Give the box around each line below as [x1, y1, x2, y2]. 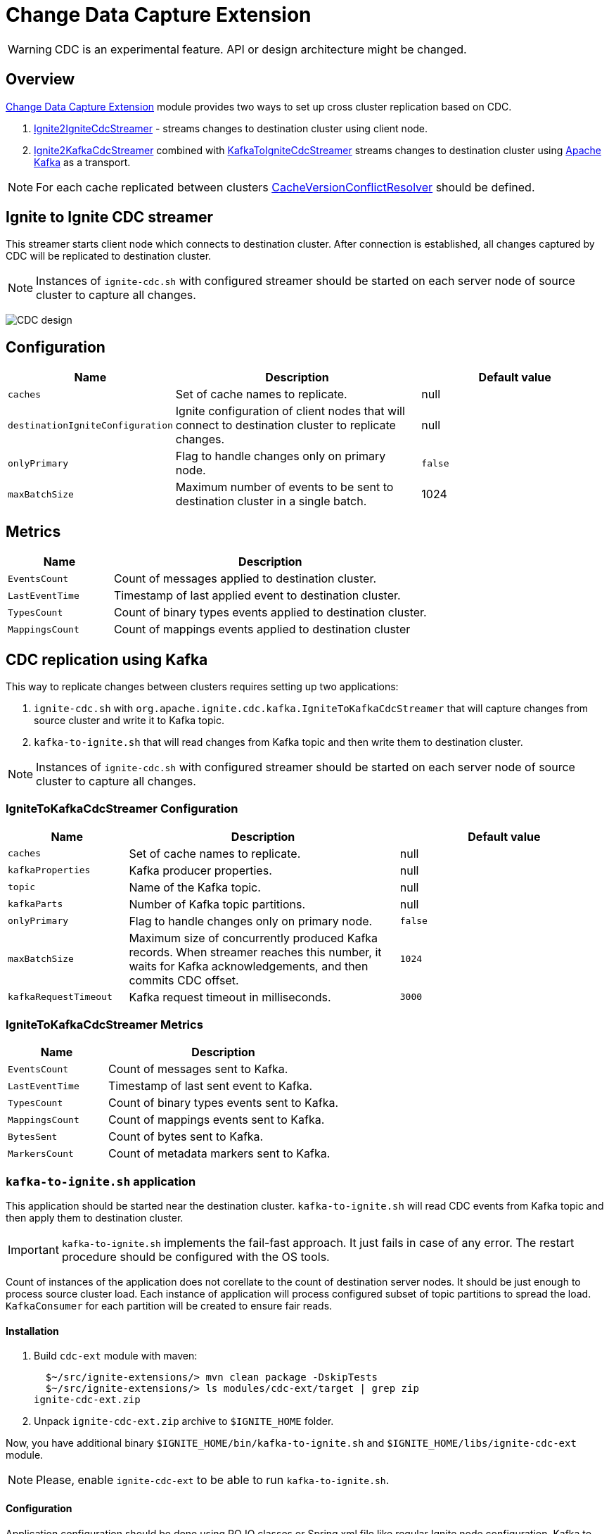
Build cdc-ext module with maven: [34, 1350, 198, 1362]
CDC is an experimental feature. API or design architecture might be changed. [54, 42, 467, 56]
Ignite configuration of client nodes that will [175, 404, 405, 419]
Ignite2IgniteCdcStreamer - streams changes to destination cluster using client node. [34, 122, 428, 134]
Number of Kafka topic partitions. [129, 896, 306, 911]
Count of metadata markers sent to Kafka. [108, 1146, 331, 1161]
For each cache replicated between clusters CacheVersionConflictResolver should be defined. [36, 179, 535, 194]
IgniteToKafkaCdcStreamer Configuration [6, 801, 238, 816]
